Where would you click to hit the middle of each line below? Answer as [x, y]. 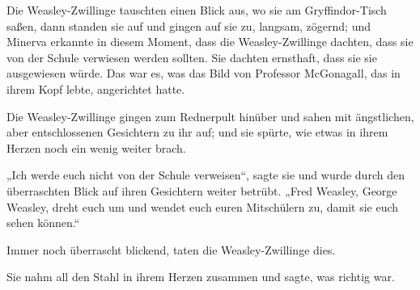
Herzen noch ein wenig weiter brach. [96, 147]
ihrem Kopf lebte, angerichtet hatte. [96, 88]
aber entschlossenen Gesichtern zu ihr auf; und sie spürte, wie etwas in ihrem [197, 132]
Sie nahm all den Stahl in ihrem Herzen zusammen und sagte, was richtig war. [201, 277]
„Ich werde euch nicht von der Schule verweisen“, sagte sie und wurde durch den [206, 175]
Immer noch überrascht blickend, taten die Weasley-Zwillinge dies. [171, 249]
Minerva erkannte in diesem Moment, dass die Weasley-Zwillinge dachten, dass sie [210, 42]
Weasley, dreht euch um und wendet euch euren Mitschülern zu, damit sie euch [203, 206]
